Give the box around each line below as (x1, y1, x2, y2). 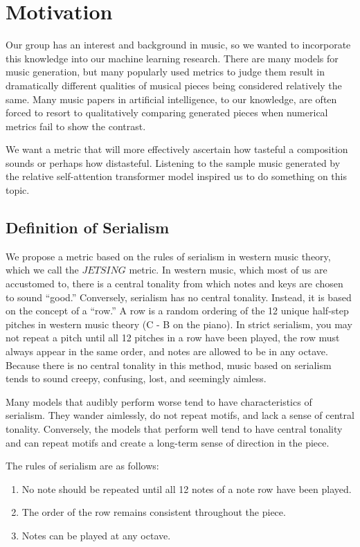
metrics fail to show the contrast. (6, 118, 146, 133)
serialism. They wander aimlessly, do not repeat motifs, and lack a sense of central (6, 408, 354, 422)
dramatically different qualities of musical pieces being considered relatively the (6, 78, 342, 92)
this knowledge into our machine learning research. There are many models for (6, 51, 339, 65)
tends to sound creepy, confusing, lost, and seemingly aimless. (6, 371, 267, 386)
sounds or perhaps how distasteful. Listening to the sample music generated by (6, 155, 341, 170)
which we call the (6, 262, 79, 277)
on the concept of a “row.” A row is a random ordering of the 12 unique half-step (6, 303, 349, 318)
